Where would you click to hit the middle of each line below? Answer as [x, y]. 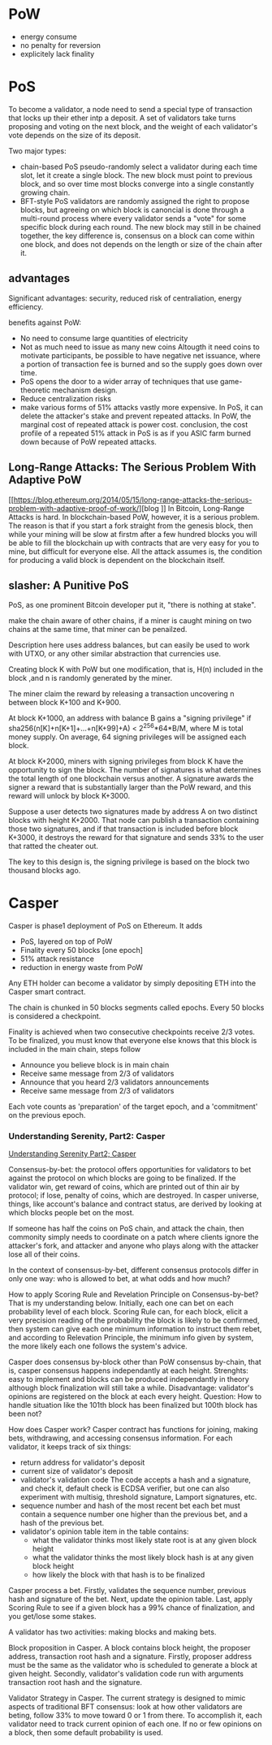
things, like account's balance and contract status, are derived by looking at [135, 1204]
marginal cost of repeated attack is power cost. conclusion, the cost [134, 424]
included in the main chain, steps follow [75, 1049]
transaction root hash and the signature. [76, 1682]
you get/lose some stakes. [52, 1617]
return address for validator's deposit [82, 1462]
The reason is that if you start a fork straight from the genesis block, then [131, 526]
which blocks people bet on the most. [71, 1213]
